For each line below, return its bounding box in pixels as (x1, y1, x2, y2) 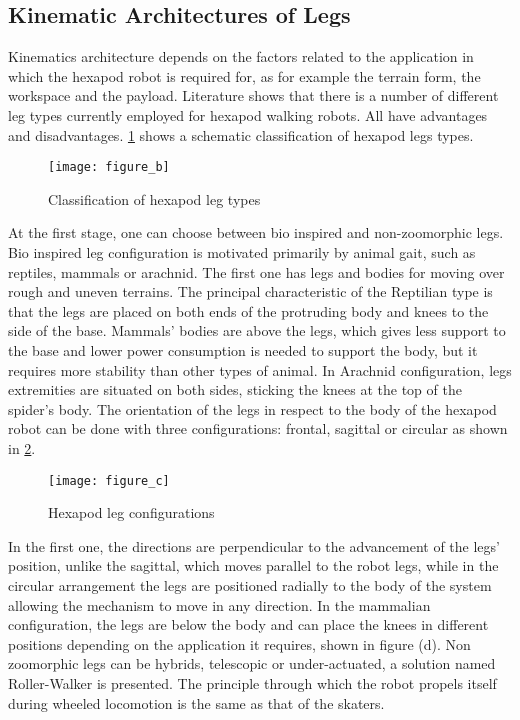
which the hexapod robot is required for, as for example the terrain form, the (8, 65, 481, 86)
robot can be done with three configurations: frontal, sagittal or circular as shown (8, 418, 508, 439)
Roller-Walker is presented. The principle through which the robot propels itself (8, 672, 497, 693)
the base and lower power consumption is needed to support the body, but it (8, 339, 478, 360)
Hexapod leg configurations (48, 502, 215, 523)
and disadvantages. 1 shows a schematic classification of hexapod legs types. (8, 124, 474, 145)
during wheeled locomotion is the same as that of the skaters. (8, 692, 385, 713)
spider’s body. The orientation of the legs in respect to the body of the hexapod (8, 398, 497, 419)
